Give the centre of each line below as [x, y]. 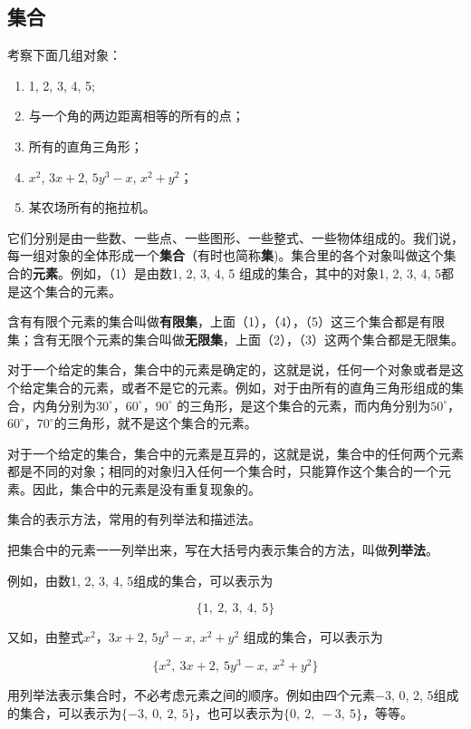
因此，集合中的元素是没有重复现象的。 [146, 488]
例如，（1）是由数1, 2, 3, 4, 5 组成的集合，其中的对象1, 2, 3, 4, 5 [256, 272]
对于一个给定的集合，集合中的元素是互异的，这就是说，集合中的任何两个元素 [235, 453]
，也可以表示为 [239, 712]
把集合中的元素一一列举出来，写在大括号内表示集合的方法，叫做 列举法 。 [223, 550]
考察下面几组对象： [64, 55]
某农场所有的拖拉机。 [92, 207]
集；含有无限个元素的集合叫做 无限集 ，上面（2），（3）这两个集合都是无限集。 [235, 339]
